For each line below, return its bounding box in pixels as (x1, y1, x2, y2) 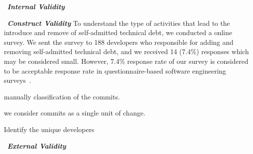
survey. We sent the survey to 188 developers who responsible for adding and (4, 37, 234, 47)
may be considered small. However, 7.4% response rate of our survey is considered (4, 56, 249, 66)
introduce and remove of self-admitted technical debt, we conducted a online (4, 27, 232, 38)
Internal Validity (7, 1, 65, 11)
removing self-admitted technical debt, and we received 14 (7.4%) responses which (4, 46, 249, 57)
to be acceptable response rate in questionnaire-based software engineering (4, 65, 226, 76)
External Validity (7, 140, 66, 151)
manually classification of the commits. (4, 91, 120, 101)
